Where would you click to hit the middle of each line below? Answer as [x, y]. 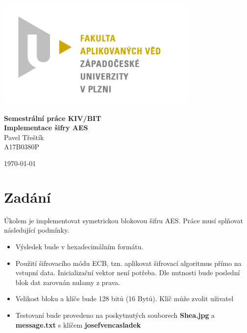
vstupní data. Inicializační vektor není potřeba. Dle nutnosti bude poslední [128, 273]
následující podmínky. [37, 230]
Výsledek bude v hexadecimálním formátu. [79, 246]
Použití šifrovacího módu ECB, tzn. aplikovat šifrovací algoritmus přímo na [128, 263]
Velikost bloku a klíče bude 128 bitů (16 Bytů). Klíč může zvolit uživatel [124, 298]
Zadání [27, 197]
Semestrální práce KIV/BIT [53, 118]
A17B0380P [22, 147]
